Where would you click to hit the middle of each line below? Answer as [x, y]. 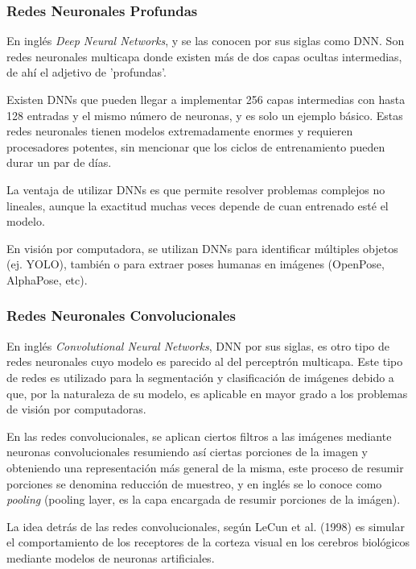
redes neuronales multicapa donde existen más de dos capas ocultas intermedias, [204, 56]
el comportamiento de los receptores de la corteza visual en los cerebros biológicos [208, 542]
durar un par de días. [59, 162]
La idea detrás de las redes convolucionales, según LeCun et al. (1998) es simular [206, 526]
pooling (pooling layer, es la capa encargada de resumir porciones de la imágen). [204, 499]
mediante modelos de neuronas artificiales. [111, 557]
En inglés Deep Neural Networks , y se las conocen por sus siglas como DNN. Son [206, 41]
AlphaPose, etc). [47, 279]
